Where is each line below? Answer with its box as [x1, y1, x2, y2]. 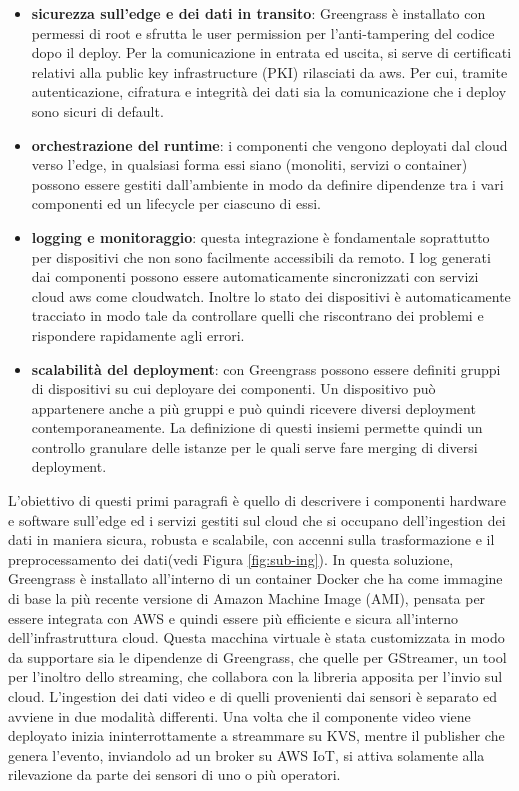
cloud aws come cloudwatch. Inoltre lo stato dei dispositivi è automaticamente [31, 285, 511, 306]
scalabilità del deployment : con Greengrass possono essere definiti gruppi [31, 358, 501, 379]
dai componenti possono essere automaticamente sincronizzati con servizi [31, 266, 479, 287]
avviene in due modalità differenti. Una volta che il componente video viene [8, 705, 471, 726]
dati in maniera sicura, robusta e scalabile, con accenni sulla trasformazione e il [8, 529, 495, 550]
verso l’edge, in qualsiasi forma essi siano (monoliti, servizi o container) [31, 154, 468, 175]
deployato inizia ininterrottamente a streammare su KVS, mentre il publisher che [8, 725, 505, 746]
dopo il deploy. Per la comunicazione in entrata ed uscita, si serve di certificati [31, 42, 512, 63]
